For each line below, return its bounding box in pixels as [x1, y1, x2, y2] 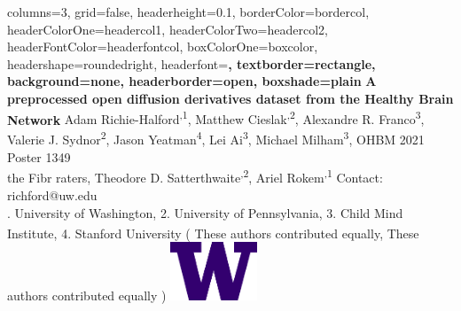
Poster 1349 [7, 148, 71, 167]
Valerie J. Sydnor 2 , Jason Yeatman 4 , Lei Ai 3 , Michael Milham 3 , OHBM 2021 [7, 128, 425, 149]
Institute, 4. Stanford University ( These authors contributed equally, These [7, 223, 419, 242]
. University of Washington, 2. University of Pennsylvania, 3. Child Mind [7, 203, 403, 222]
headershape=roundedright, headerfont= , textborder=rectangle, [7, 54, 376, 73]
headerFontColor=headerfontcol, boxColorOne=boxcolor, [7, 37, 318, 56]
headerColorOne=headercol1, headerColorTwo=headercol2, [7, 19, 328, 38]
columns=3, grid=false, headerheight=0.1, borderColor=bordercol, [7, 3, 370, 20]
